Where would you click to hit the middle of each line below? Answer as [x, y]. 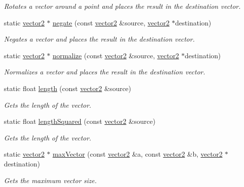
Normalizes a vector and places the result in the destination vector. [105, 72]
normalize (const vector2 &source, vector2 [116, 55]
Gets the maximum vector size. [50, 180]
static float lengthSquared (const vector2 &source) [80, 121]
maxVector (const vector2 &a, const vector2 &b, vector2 [137, 154]
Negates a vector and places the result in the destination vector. [99, 39]
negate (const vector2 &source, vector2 [111, 22]
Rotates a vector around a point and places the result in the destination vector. [122, 6]
